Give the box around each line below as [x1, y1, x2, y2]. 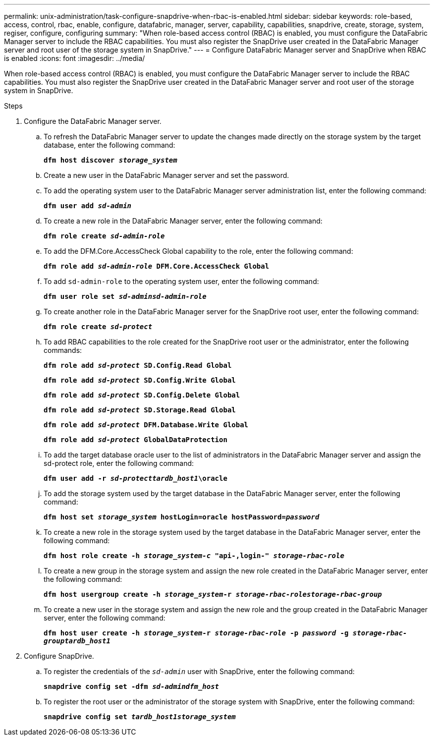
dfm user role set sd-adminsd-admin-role [44, 292, 207, 300]
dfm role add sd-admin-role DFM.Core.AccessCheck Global [44, 262, 270, 270]
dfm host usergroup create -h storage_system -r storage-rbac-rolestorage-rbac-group [44, 590, 382, 598]
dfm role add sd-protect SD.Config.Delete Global [44, 391, 240, 399]
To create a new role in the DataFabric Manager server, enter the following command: [44, 217, 323, 225]
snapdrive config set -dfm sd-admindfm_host [44, 683, 219, 690]
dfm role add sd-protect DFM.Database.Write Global [44, 421, 249, 429]
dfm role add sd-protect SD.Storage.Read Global [44, 406, 236, 414]
